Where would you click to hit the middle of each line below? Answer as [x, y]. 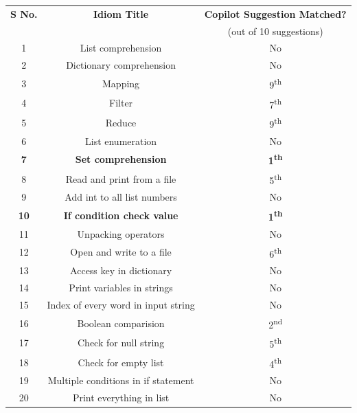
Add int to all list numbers [121, 197]
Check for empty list [121, 362]
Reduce [121, 122]
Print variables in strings [121, 287]
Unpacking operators [121, 233]
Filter [121, 103]
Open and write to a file [121, 252]
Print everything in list [121, 398]
